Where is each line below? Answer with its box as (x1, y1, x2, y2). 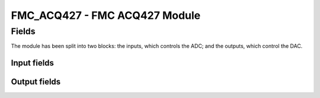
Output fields (11, 77, 61, 87)
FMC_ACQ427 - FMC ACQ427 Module (11, 9, 201, 22)
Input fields (11, 58, 55, 68)
